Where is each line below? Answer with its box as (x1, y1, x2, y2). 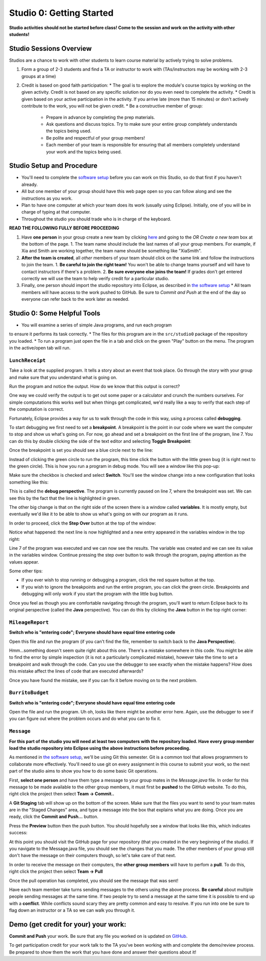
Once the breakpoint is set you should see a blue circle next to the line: (9, 447, 154, 453)
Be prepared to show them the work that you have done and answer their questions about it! (9, 949, 197, 955)
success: (9, 830, 28, 836)
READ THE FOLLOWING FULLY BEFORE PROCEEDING (9, 225, 120, 231)
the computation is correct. (9, 406, 64, 412)
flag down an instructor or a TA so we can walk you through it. (9, 907, 135, 913)
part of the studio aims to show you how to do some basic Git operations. (9, 768, 158, 774)
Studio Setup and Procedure (9, 162, 98, 170)
